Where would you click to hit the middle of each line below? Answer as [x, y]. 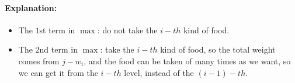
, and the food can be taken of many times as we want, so [187, 60]
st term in [57, 30]
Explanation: [31, 7]
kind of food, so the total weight [218, 49]
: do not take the [127, 30]
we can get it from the [58, 72]
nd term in [58, 49]
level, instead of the [159, 72]
